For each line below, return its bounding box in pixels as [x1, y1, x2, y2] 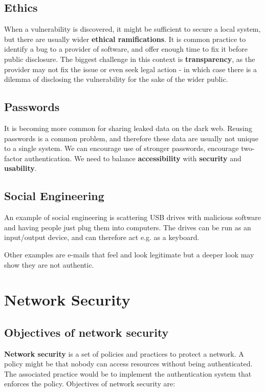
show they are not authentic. [4, 259, 94, 270]
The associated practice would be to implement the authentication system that [4, 368, 252, 379]
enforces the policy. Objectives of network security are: [4, 378, 175, 389]
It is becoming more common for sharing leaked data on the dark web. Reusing [4, 122, 252, 133]
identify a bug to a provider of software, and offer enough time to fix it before [4, 43, 248, 54]
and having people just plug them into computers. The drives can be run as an [4, 222, 251, 232]
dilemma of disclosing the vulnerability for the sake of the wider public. [4, 74, 228, 84]
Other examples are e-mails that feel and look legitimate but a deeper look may [4, 249, 254, 259]
